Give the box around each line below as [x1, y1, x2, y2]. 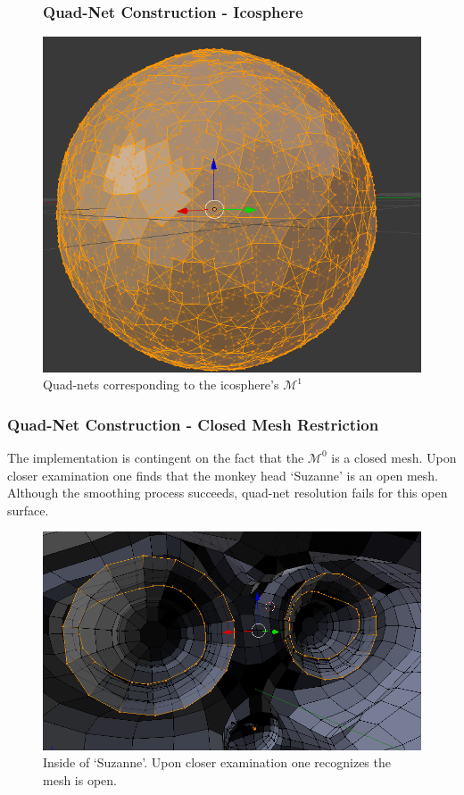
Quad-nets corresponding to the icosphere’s [43, 375, 279, 394]
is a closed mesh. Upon [331, 448, 457, 466]
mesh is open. [43, 770, 117, 789]
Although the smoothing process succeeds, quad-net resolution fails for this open [7, 483, 448, 502]
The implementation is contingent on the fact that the [7, 448, 304, 466]
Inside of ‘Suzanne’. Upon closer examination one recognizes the [43, 753, 391, 772]
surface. [7, 500, 49, 519]
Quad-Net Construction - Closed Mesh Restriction [7, 413, 379, 435]
